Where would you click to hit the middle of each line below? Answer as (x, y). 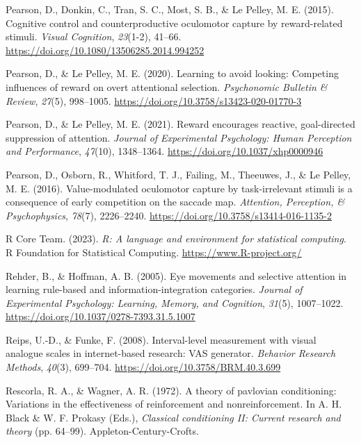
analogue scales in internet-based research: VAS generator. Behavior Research (171, 353)
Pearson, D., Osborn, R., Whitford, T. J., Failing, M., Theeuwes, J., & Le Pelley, (178, 174)
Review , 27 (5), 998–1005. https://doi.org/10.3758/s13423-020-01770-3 (154, 100)
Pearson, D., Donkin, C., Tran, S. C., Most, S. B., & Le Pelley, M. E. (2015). (170, 9)
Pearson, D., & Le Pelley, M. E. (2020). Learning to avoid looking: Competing (172, 73)
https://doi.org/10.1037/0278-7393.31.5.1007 (101, 316)
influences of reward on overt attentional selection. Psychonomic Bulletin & (167, 86)
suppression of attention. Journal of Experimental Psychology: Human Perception (179, 137)
